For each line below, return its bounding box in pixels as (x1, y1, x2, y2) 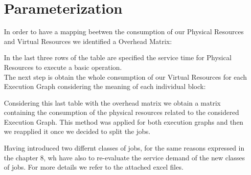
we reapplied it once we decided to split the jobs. (4, 126, 151, 136)
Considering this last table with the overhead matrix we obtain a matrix (4, 97, 221, 108)
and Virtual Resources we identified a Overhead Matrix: (4, 36, 172, 46)
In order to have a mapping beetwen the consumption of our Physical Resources (4, 26, 244, 37)
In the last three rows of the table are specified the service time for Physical (4, 52, 232, 63)
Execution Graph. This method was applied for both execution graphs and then (4, 116, 244, 127)
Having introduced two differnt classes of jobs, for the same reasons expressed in (4, 143, 245, 153)
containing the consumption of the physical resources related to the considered (4, 107, 239, 117)
